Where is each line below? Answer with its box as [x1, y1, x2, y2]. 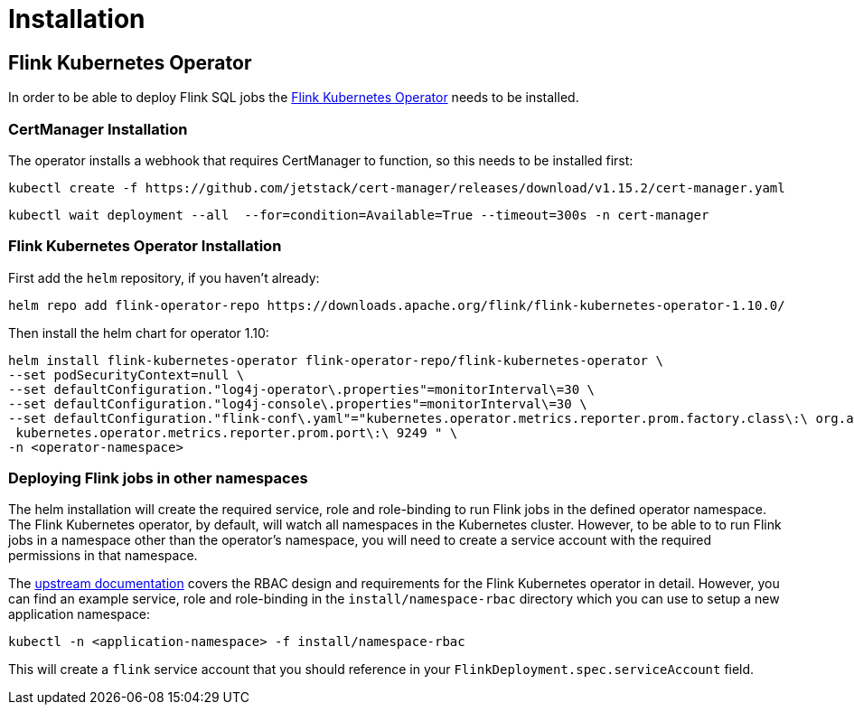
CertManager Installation [8, 119, 188, 138]
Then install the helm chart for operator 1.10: [8, 324, 269, 341]
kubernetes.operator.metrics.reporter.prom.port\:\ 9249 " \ [15, 425, 458, 440]
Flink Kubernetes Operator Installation [8, 237, 282, 256]
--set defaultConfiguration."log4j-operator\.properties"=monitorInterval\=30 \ [8, 381, 596, 397]
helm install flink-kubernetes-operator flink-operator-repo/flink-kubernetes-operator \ [8, 352, 663, 368]
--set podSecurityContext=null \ [8, 367, 245, 382]
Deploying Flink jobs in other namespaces [8, 469, 308, 488]
